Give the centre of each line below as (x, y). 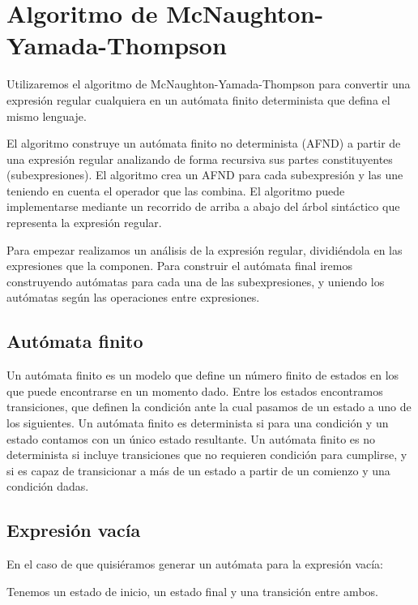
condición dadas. (48, 486)
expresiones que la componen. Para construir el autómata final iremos (179, 266)
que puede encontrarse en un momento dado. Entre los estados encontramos (195, 390)
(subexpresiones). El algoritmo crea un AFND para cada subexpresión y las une (205, 175)
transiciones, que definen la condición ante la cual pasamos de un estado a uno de (209, 407)
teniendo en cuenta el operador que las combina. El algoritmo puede (176, 190)
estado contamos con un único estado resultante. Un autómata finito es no (191, 438)
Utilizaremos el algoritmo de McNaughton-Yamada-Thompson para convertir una (209, 84)
